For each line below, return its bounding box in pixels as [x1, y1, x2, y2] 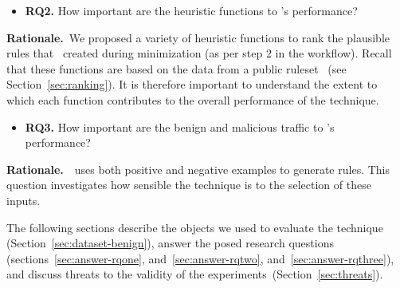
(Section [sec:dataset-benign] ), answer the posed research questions [6, 235, 334, 251]
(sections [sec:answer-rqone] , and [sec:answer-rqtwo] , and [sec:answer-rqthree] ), [6, 250, 394, 266]
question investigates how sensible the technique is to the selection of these [6, 176, 371, 193]
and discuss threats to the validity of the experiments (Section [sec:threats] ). [6, 266, 383, 282]
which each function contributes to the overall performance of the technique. [6, 91, 379, 108]
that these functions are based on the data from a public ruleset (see [6, 60, 347, 77]
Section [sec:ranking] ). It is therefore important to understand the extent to [6, 76, 378, 93]
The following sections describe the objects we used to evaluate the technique [6, 219, 383, 235]
